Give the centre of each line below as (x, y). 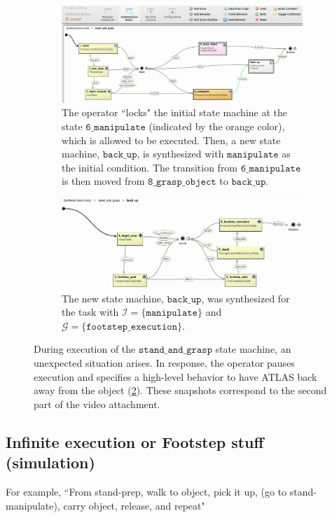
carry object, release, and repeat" (134, 505)
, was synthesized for (245, 298)
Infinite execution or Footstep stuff (135, 441)
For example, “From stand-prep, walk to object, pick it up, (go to (146, 491)
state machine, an (253, 349)
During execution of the (85, 349)
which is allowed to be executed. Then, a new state (171, 140)
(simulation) (50, 462)
